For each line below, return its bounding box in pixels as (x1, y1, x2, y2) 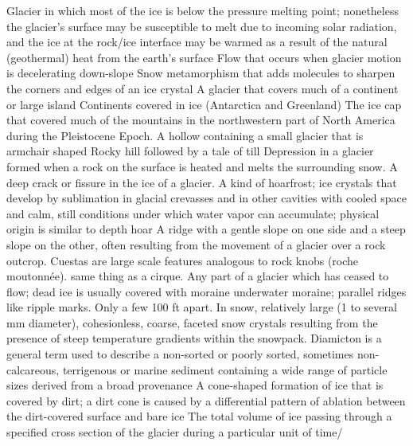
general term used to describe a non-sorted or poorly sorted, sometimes (6, 346, 354, 362)
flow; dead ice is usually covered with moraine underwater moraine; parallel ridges (6, 283, 407, 299)
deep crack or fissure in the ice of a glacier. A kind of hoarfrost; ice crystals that (6, 174, 397, 190)
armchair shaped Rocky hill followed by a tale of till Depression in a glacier (6, 143, 374, 159)
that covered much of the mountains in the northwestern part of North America (6, 111, 395, 128)
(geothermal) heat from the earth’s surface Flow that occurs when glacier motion (6, 49, 402, 65)
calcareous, (6, 361, 60, 378)
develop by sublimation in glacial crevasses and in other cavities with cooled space (6, 190, 407, 206)
